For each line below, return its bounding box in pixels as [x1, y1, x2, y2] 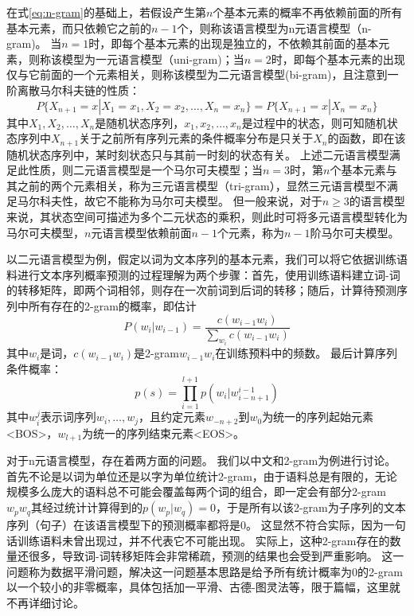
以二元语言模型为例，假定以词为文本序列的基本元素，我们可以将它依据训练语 [6, 251, 408, 267]
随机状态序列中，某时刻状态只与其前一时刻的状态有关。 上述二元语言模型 [6, 146, 389, 162]
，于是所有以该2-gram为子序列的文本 [215, 499, 406, 516]
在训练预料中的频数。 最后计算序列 [215, 345, 397, 361]
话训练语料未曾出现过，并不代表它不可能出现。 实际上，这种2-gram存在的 [6, 532, 390, 548]
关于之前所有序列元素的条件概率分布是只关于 [79, 130, 314, 146]
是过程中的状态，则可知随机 [241, 114, 387, 131]
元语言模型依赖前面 [91, 224, 192, 240]
